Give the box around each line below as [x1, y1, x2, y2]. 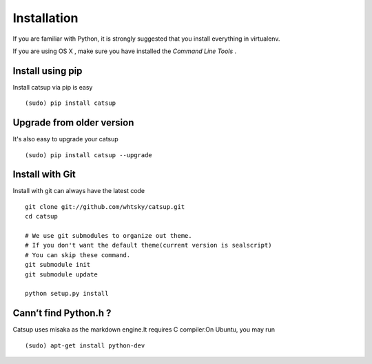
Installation [12, 10, 79, 26]
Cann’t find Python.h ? [12, 307, 112, 319]
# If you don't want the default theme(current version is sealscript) [25, 241, 272, 250]
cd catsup [25, 212, 58, 221]
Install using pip [12, 65, 83, 77]
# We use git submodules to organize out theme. [25, 232, 192, 239]
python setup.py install [25, 290, 109, 298]
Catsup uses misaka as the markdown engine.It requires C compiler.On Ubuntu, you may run [12, 325, 276, 334]
